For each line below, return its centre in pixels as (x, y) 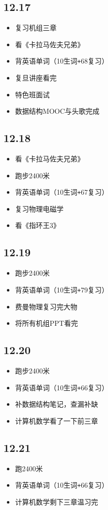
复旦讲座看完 (36, 78)
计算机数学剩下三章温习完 (56, 501)
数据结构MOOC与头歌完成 (57, 111)
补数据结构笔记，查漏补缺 (56, 404)
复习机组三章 (36, 28)
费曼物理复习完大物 (46, 306)
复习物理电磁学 (39, 208)
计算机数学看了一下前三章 (56, 420)
